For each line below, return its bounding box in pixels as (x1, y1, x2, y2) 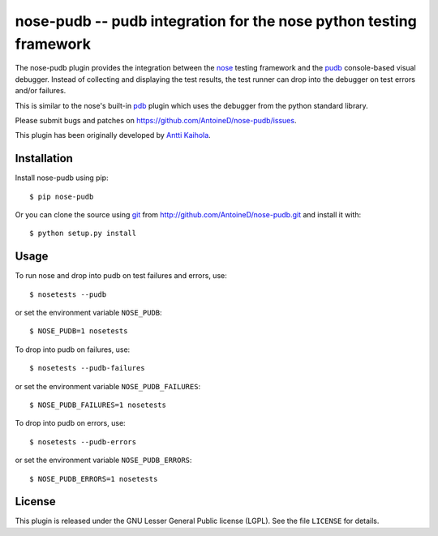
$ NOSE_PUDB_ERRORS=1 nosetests (29, 474, 158, 483)
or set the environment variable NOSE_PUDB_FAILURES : (15, 381, 201, 391)
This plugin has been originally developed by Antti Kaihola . (15, 131, 211, 140)
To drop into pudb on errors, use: (15, 418, 126, 428)
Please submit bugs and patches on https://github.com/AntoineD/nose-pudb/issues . (15, 115, 297, 125)
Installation (15, 152, 73, 165)
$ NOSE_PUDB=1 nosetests (29, 327, 128, 336)
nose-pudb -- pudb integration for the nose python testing (15, 12, 417, 30)
